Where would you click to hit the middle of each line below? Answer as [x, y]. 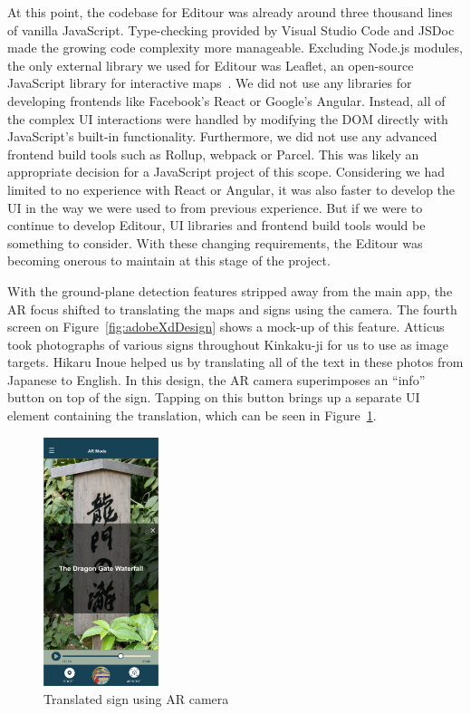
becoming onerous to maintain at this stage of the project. [169, 261]
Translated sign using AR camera [136, 699]
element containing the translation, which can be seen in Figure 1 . [192, 415]
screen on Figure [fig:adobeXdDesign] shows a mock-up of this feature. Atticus [226, 327]
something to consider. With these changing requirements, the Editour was [215, 242]
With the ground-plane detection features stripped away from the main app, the [230, 290]
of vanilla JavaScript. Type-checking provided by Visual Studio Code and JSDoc [231, 29]
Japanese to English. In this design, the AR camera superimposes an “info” [216, 379]
